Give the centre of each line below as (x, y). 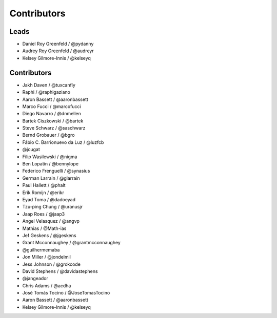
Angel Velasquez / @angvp (51, 221)
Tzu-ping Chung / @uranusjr (53, 207)
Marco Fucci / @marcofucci (52, 106)
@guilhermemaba (41, 250)
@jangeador (35, 279)
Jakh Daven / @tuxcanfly (49, 85)
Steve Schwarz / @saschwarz (54, 128)
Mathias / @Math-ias (44, 228)
